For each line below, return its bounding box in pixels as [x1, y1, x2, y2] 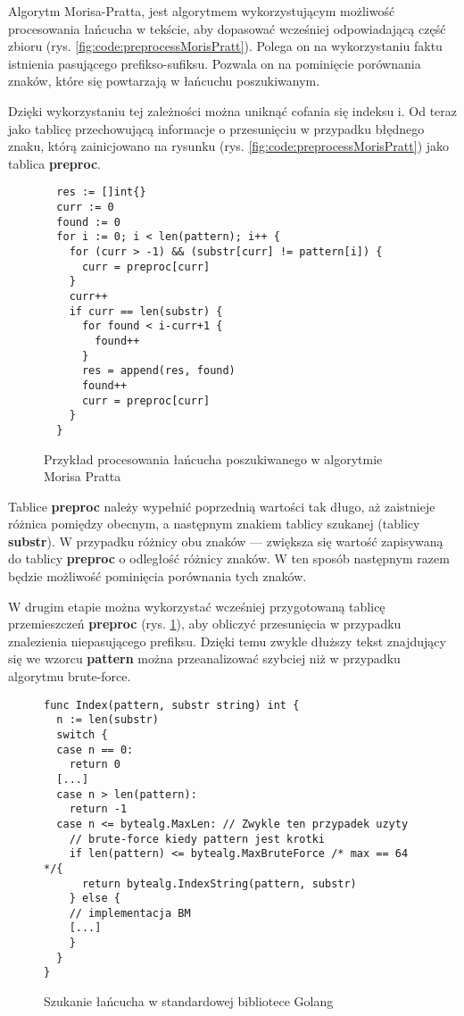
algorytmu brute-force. [8, 667, 131, 686]
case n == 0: [56, 743, 134, 756]
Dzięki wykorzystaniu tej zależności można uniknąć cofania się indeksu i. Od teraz [8, 101, 458, 120]
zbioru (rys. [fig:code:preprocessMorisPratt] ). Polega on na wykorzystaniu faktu [8, 37, 443, 55]
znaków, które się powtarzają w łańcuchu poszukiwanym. [8, 71, 320, 90]
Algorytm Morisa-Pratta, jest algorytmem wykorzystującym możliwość [8, 2, 395, 20]
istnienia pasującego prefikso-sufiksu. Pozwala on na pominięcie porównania [8, 54, 421, 72]
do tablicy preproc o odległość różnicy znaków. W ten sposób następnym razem [8, 549, 450, 568]
